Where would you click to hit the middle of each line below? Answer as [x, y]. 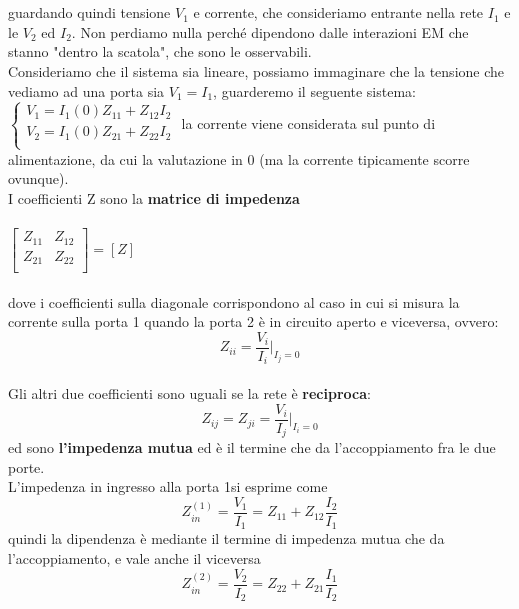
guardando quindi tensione [89, 12]
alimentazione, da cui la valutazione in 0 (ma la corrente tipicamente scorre [239, 158]
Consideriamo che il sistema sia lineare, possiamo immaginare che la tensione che [256, 70]
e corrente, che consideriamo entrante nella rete [338, 12]
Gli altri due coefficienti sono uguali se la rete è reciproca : [189, 393]
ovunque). [38, 178]
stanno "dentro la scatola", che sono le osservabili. [160, 51]
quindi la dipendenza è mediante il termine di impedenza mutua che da [226, 538]
